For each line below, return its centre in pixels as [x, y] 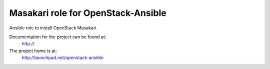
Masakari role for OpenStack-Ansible [88, 13]
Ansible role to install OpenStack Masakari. [53, 28]
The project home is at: [33, 51]
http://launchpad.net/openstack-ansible [63, 58]
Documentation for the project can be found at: [58, 37]
